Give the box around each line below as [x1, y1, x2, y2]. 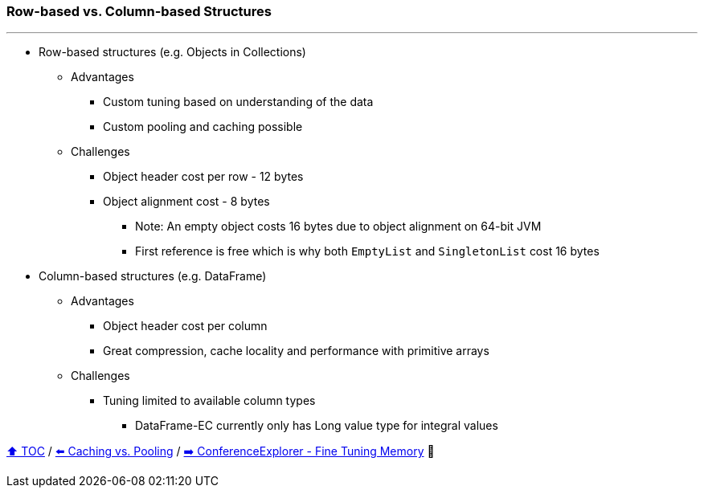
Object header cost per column [103, 319, 268, 333]
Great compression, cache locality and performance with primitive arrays [103, 344, 489, 358]
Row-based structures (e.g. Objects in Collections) [39, 45, 306, 59]
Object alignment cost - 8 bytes [103, 194, 270, 209]
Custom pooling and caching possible [103, 120, 303, 134]
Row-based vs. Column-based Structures [6, 3, 272, 19]
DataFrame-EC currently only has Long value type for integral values [135, 418, 498, 433]
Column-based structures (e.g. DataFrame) [39, 269, 267, 284]
